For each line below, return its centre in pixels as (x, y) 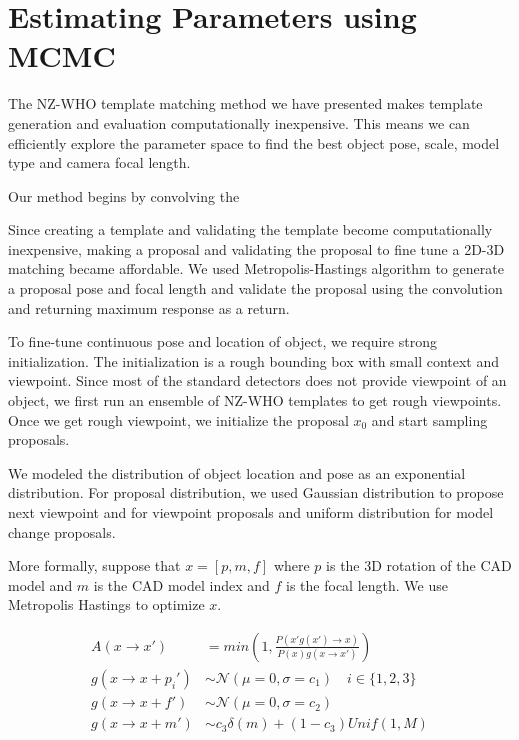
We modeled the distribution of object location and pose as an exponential (237, 472)
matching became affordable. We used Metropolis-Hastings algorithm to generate (256, 268)
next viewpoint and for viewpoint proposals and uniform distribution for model (251, 512)
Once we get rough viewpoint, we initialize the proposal (178, 419)
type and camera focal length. (99, 162)
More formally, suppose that (94, 565)
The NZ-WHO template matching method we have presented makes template (245, 103)
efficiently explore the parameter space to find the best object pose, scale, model (254, 142)
